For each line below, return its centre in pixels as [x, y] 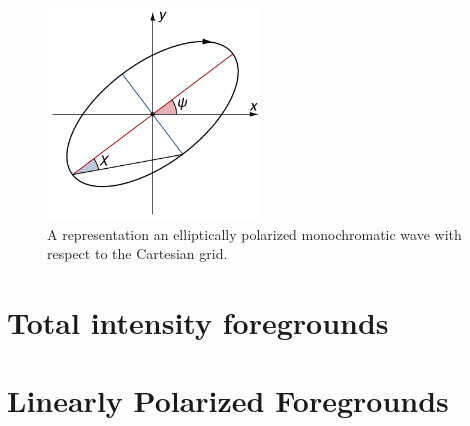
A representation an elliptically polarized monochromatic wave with [254, 233]
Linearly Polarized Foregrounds [228, 400]
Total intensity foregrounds [198, 321]
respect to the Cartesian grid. [137, 253]
